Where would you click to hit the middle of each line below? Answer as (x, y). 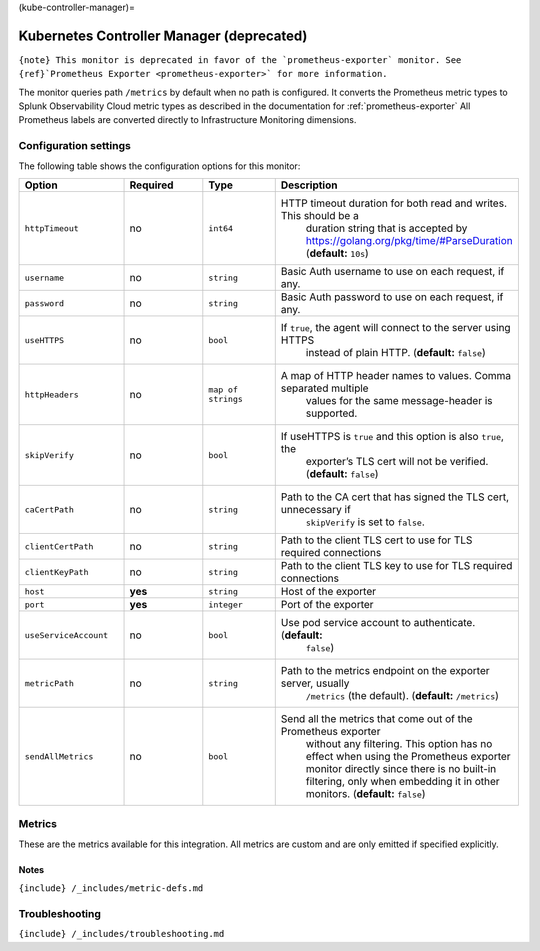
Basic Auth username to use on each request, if (392, 271)
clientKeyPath (56, 571)
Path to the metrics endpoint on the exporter (385, 670)
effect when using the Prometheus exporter (408, 756)
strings (226, 399)
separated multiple (324, 388)
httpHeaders (51, 394)
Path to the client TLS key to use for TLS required (396, 565)
